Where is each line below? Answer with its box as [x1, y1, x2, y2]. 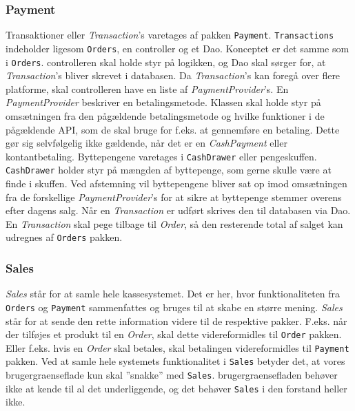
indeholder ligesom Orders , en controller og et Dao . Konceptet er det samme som [6, 41, 349, 55]
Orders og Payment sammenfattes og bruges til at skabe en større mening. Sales [6, 299, 343, 314]
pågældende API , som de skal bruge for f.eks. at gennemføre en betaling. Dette [6, 122, 340, 136]
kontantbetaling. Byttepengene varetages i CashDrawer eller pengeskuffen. [6, 149, 317, 163]
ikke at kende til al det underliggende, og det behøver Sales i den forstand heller [6, 381, 347, 395]
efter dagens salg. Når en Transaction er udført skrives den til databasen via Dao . [6, 203, 351, 218]
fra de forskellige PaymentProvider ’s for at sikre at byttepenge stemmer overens [6, 189, 342, 204]
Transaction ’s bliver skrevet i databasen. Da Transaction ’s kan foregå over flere [6, 68, 341, 83]
